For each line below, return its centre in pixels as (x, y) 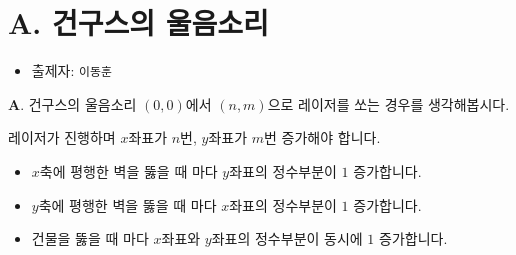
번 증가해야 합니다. (322, 137)
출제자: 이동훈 (71, 70)
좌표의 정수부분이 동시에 (287, 238)
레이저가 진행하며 (62, 137)
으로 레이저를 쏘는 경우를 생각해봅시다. (388, 103)
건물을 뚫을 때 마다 (90, 238)
